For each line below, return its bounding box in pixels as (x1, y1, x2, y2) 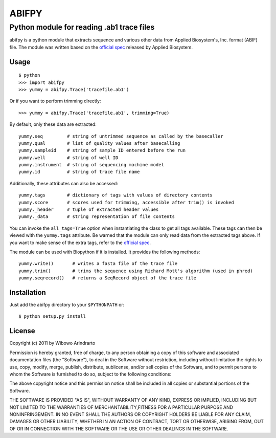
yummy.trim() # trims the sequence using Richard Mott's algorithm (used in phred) (18, 268, 253, 274)
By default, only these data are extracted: (9, 121, 97, 127)
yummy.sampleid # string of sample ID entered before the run (18, 147, 186, 154)
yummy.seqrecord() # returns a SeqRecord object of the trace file (18, 275, 197, 281)
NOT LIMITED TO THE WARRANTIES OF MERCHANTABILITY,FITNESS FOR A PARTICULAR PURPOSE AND (9, 404, 234, 410)
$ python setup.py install (18, 314, 86, 319)
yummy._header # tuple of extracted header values (18, 207, 159, 212)
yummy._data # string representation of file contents (18, 214, 175, 220)
